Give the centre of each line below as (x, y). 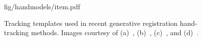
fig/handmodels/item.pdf (42, 6)
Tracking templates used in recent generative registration (91, 23)
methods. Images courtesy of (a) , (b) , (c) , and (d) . (115, 32)
